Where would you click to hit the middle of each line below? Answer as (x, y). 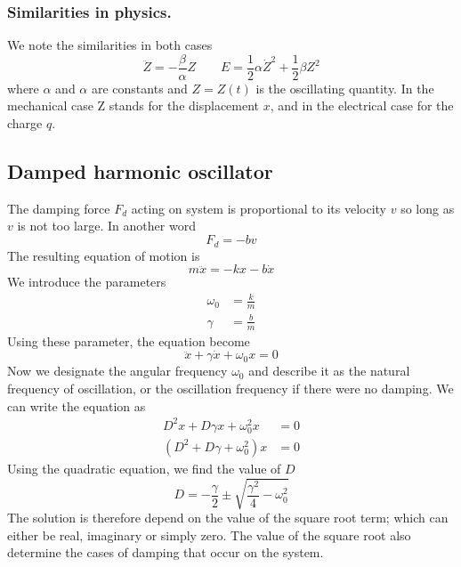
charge (25, 123)
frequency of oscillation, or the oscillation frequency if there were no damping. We (230, 389)
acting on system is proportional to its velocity (259, 208)
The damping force (59, 208)
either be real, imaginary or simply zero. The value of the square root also (209, 535)
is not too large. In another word (106, 226)
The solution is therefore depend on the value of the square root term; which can (228, 518)
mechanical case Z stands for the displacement (133, 105)
